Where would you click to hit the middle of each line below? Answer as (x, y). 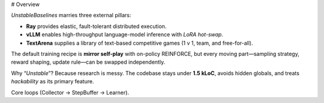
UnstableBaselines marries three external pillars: (71, 15)
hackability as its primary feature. (52, 82)
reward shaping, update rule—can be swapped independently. (88, 62)
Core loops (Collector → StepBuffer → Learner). (70, 92)
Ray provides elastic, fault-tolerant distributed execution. (96, 26)
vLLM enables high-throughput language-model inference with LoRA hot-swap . (124, 35)
